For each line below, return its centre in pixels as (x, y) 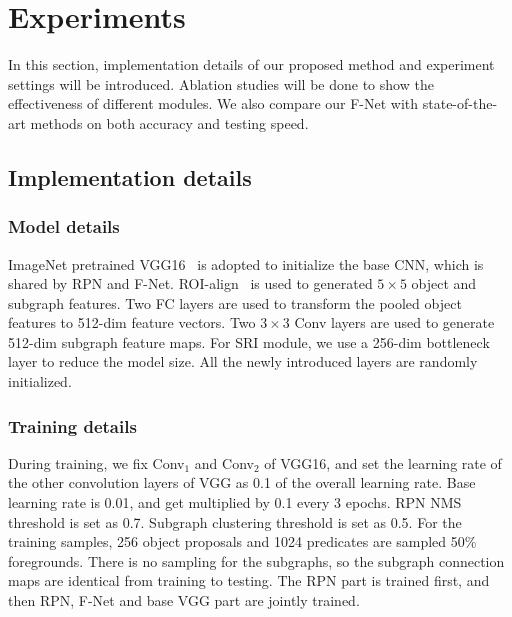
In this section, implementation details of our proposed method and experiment (251, 64)
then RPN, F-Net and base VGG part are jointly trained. (184, 600)
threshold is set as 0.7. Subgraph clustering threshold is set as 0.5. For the (235, 521)
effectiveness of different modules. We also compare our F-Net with (213, 103)
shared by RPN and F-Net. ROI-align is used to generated (190, 283)
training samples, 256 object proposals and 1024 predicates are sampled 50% (242, 541)
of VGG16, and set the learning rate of (383, 462)
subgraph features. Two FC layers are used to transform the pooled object (235, 302)
